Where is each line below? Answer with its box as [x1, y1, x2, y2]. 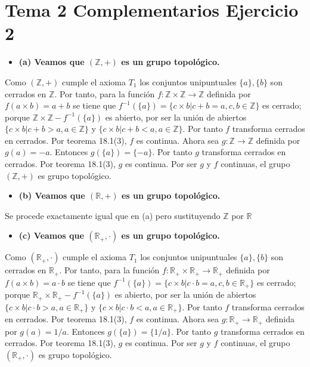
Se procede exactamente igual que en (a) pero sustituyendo [5, 209, 221, 221]
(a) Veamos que [18, 55, 85, 68]
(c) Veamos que [18, 229, 84, 242]
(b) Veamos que [18, 189, 85, 202]
